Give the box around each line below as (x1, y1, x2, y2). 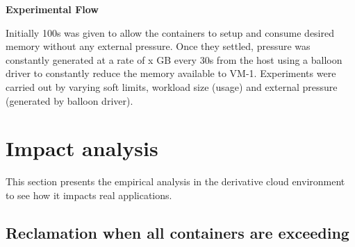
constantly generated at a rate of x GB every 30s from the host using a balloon (6, 52, 342, 67)
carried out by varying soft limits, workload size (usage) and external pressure (6, 79, 338, 94)
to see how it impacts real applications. (6, 187, 172, 202)
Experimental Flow (6, 2, 99, 16)
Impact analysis (6, 134, 158, 162)
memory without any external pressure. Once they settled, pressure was (6, 39, 311, 53)
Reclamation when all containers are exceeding (6, 221, 349, 243)
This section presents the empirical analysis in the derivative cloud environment (6, 174, 345, 189)
